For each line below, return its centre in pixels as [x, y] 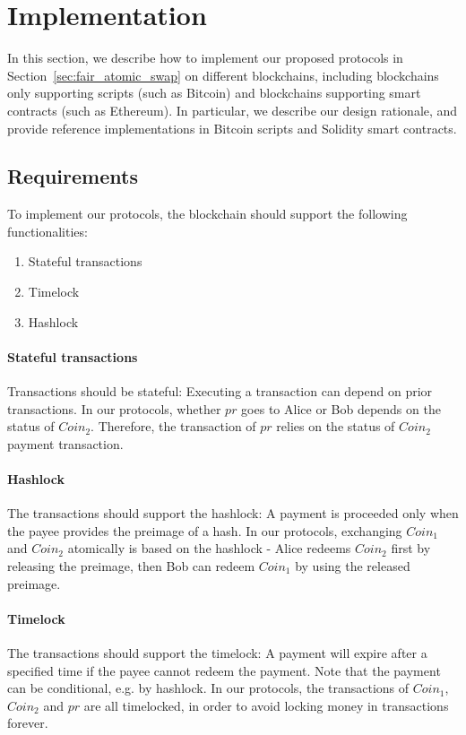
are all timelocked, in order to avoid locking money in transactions [266, 705]
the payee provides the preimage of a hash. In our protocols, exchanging [205, 530]
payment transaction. [65, 443]
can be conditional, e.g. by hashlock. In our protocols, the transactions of [208, 688]
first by [411, 548]
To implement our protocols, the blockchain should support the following [207, 214]
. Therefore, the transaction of [173, 426]
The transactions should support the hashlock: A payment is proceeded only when [233, 513]
